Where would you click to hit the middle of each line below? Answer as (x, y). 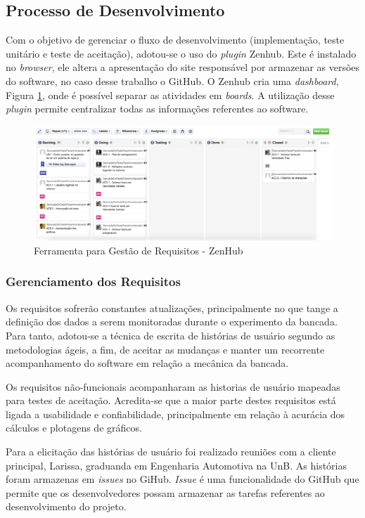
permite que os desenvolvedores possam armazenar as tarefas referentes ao (165, 492)
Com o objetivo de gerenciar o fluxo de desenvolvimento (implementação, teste (175, 40)
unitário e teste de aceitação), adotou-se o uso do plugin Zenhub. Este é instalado (181, 53)
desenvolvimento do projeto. (66, 506)
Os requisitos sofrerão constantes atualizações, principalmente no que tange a (172, 307)
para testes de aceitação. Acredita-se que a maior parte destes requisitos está (171, 400)
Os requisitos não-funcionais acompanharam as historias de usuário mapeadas (173, 386)
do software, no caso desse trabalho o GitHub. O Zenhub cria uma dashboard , (172, 80)
